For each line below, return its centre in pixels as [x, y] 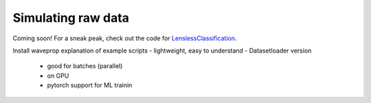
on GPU [58, 76]
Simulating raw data [71, 18]
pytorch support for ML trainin [90, 85]
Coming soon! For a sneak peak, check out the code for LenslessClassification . [125, 38]
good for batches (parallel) [85, 66]
